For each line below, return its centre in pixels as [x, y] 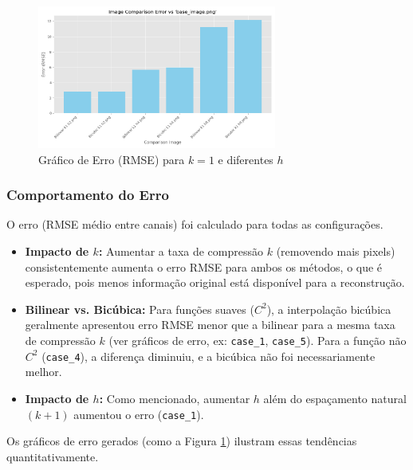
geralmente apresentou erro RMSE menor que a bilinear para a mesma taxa [210, 325]
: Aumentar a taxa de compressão [181, 251]
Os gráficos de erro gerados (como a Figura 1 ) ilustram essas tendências [182, 441]
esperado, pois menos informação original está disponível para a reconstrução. [215, 282]
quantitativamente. [53, 456]
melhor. [43, 372]
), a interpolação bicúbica [329, 309]
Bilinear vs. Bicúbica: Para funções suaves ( [140, 309]
